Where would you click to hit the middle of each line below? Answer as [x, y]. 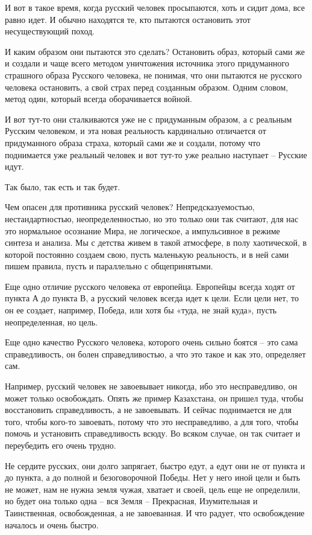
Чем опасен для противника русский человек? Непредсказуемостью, [130, 207]
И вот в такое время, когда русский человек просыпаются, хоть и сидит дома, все [155, 7]
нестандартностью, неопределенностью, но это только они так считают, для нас [152, 218]
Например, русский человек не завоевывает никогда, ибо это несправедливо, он [151, 386]
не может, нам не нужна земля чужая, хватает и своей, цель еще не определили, [153, 489]
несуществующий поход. [50, 31]
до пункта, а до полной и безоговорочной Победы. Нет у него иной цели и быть [153, 477]
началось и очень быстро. [52, 524]
